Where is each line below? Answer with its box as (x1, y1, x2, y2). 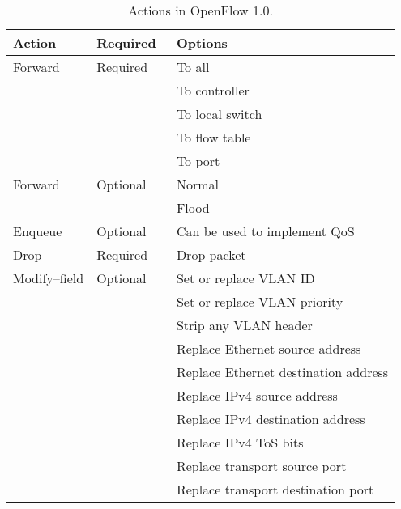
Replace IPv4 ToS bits (176, 433, 304, 452)
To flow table (176, 128, 251, 146)
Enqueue (13, 222, 62, 240)
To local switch (176, 104, 262, 123)
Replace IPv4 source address (176, 386, 338, 405)
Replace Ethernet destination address (176, 363, 389, 381)
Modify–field (13, 269, 84, 287)
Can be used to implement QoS (176, 222, 355, 240)
